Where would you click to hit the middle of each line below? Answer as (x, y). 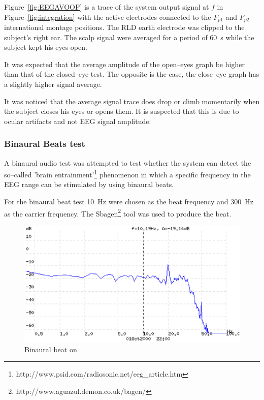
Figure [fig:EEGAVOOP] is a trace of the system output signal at (107, 7)
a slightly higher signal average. (53, 84)
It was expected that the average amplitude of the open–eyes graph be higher (124, 64)
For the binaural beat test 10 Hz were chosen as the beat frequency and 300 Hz (129, 202)
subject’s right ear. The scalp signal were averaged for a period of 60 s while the (129, 37)
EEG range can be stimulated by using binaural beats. (89, 184)
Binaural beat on (51, 349)
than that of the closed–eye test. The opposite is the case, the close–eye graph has (132, 74)
